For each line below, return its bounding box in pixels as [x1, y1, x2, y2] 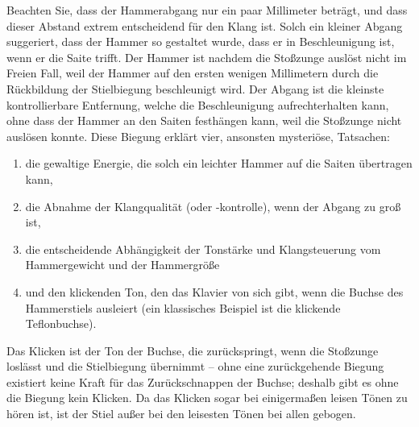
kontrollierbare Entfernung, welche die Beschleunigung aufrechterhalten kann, [6, 96, 389, 113]
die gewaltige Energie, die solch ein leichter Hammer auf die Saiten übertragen [25, 155, 413, 172]
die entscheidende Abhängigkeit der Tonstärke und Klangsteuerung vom [25, 240, 381, 257]
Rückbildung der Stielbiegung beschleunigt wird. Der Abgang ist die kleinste [6, 80, 384, 97]
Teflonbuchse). [25, 315, 97, 332]
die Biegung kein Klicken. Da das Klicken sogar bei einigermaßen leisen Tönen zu [6, 389, 408, 406]
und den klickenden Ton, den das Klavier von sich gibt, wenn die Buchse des [25, 283, 404, 300]
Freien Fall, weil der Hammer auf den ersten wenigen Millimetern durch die [6, 64, 379, 81]
